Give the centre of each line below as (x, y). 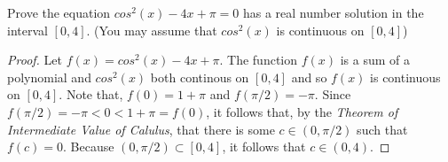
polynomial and (49, 77)
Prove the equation (59, 12)
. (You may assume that (152, 30)
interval (28, 30)
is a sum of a (375, 60)
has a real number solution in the (333, 12)
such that (382, 129)
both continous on (200, 77)
